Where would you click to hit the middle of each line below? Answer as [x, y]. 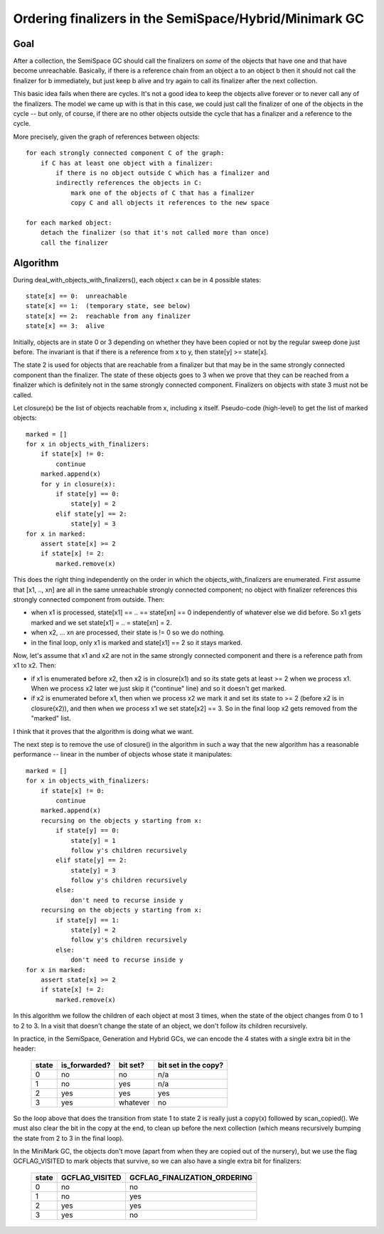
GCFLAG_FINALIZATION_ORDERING [191, 1177]
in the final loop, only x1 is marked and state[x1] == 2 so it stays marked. [137, 642]
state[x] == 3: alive [65, 326]
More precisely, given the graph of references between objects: [107, 137]
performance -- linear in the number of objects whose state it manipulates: [123, 755]
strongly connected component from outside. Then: [89, 599]
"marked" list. [51, 718]
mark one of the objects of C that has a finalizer [163, 193]
